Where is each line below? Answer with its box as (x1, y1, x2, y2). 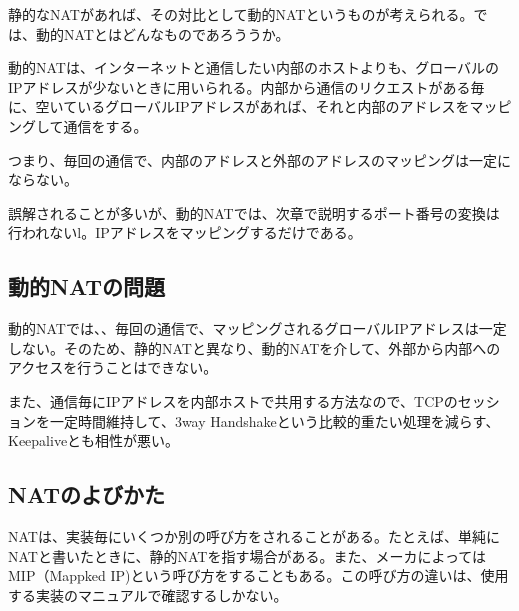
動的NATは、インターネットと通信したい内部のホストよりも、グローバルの (8, 57, 500, 78)
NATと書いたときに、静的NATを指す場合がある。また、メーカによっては (8, 545, 487, 566)
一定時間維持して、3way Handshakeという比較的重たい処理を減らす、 (49, 410, 500, 431)
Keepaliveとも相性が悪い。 (8, 430, 180, 451)
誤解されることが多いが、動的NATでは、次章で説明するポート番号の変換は (8, 202, 500, 223)
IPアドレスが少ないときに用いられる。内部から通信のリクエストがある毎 (8, 76, 485, 97)
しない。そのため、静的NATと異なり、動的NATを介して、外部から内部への (8, 337, 501, 358)
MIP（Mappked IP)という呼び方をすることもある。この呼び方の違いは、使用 (8, 565, 509, 586)
